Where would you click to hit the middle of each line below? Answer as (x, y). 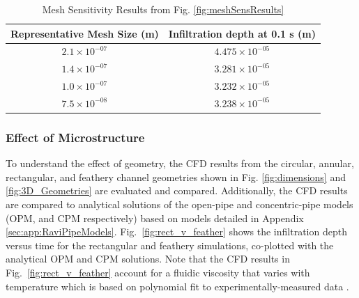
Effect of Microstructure (75, 137)
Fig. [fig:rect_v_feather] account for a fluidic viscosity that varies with (158, 273)
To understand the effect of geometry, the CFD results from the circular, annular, (180, 163)
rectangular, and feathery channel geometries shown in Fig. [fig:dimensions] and (176, 177)
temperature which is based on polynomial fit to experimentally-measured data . (177, 286)
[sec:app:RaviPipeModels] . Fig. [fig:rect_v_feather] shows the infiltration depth (176, 232)
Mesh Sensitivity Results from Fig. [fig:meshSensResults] (163, 9)
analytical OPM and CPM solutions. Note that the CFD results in (148, 259)
